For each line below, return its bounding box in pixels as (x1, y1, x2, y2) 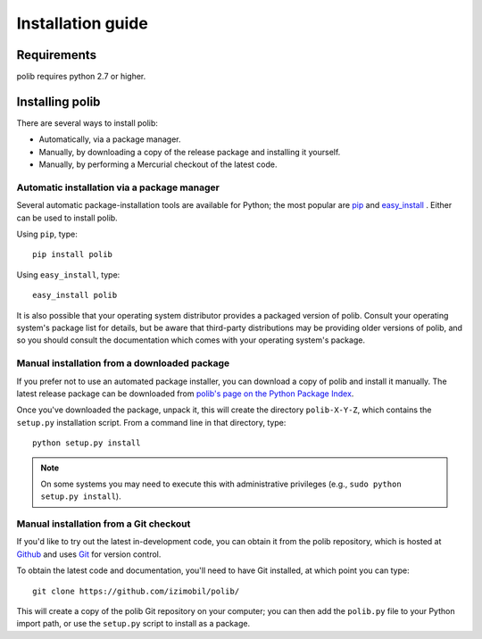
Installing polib (16, 94, 101, 109)
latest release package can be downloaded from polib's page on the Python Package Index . (16, 388, 354, 399)
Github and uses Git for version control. (16, 549, 162, 560)
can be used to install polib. (16, 212, 118, 223)
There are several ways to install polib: (16, 117, 158, 129)
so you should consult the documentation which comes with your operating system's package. (16, 335, 366, 345)
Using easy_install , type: (16, 269, 120, 280)
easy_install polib (32, 290, 118, 301)
